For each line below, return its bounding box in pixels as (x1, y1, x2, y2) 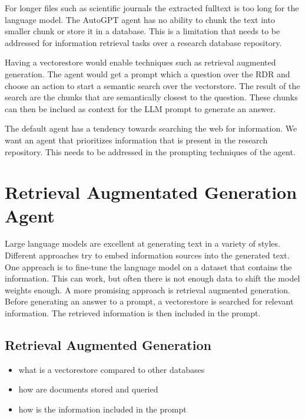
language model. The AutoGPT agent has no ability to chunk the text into (5, 13, 275, 25)
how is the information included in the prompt (18, 402, 187, 415)
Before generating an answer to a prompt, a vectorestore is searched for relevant (5, 295, 294, 307)
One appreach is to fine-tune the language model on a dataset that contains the (5, 260, 292, 273)
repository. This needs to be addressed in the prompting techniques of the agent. (5, 145, 296, 158)
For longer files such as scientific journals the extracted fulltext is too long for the (5, 2, 299, 14)
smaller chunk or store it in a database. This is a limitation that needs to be (5, 25, 280, 37)
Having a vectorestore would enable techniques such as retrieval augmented (5, 56, 276, 68)
